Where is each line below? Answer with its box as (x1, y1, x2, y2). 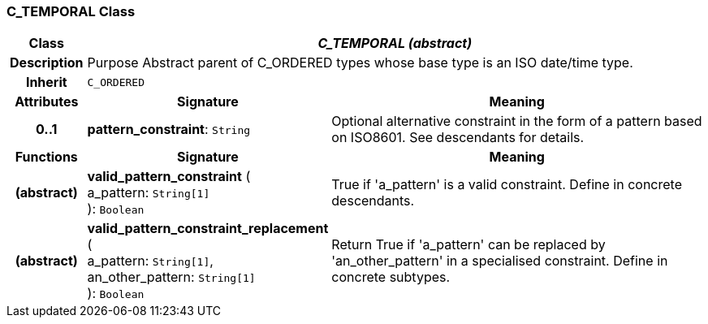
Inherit (25, 74, 67, 91)
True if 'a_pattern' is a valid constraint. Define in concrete (331, 176, 682, 193)
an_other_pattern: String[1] (87, 269, 256, 286)
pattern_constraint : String (87, 121, 251, 138)
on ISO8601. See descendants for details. (331, 129, 585, 146)
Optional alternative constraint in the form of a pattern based (331, 113, 702, 130)
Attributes (15, 93, 79, 110)
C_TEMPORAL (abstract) (317, 35, 473, 52)
